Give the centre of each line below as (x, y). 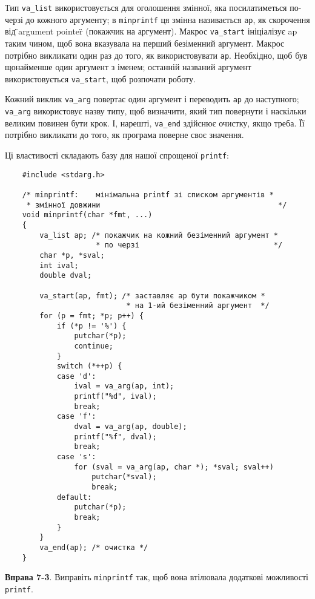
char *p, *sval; (72, 255)
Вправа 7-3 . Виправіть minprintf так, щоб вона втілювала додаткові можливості (157, 577)
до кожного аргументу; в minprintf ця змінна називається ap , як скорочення (168, 19)
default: (74, 497)
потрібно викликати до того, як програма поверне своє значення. (124, 135)
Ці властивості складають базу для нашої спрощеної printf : (117, 155)
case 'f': (76, 417)
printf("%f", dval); (115, 437)
